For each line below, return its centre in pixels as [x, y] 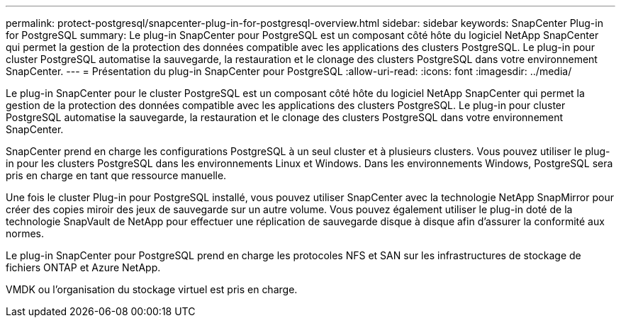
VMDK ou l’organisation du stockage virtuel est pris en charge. [152, 289]
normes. [25, 233]
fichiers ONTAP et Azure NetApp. [83, 267]
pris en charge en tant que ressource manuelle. [116, 175]
